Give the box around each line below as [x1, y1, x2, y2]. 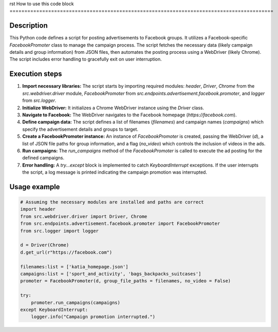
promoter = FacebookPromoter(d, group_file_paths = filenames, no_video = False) [20, 278, 231, 284]
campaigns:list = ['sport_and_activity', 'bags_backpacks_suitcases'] [20, 271, 202, 277]
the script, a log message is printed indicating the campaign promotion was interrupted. [22, 169, 207, 175]
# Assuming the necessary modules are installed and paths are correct [20, 199, 204, 205]
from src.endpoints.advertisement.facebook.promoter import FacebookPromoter [20, 221, 220, 226]
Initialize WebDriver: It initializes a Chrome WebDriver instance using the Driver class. [22, 105, 204, 111]
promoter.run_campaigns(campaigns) [31, 300, 120, 305]
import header [20, 206, 56, 212]
